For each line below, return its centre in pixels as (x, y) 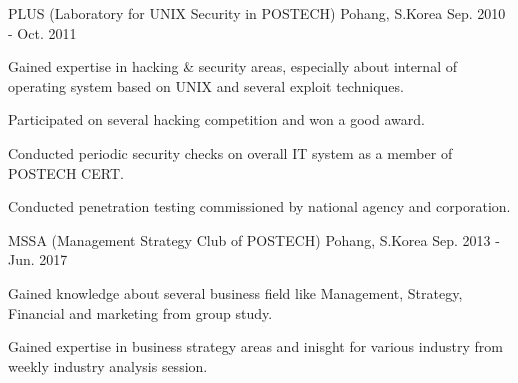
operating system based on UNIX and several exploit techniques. (206, 85)
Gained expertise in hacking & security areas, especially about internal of (232, 66)
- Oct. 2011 (42, 32)
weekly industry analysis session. (108, 365)
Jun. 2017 (38, 259)
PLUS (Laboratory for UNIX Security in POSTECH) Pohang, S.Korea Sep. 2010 (257, 13)
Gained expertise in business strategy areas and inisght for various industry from (255, 346)
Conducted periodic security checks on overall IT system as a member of (230, 152)
